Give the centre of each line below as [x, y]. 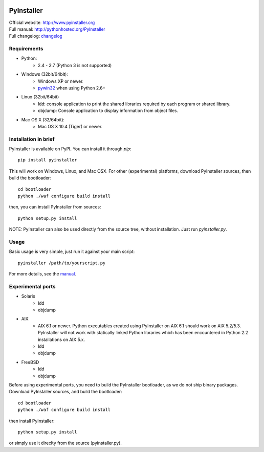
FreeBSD [30, 362]
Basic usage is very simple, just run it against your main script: [72, 251]
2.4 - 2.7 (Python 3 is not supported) [75, 65]
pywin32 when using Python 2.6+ [72, 88]
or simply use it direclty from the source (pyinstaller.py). [66, 443]
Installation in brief [32, 139]
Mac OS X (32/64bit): [43, 119]
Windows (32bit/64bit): [45, 74]
